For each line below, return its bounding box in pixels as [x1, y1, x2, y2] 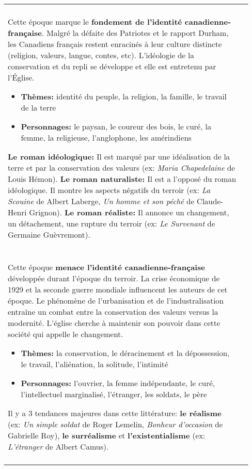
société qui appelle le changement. [8, 328, 123, 340]
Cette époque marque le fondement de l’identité [8, 16, 182, 27]
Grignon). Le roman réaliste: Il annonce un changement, [29, 207, 229, 218]
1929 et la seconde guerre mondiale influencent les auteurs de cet [8, 284, 228, 295]
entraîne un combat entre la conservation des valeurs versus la [8, 306, 218, 317]
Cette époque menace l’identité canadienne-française [8, 261, 205, 273]
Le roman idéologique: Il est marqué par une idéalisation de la [8, 151, 230, 162]
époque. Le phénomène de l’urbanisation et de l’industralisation [8, 295, 224, 306]
